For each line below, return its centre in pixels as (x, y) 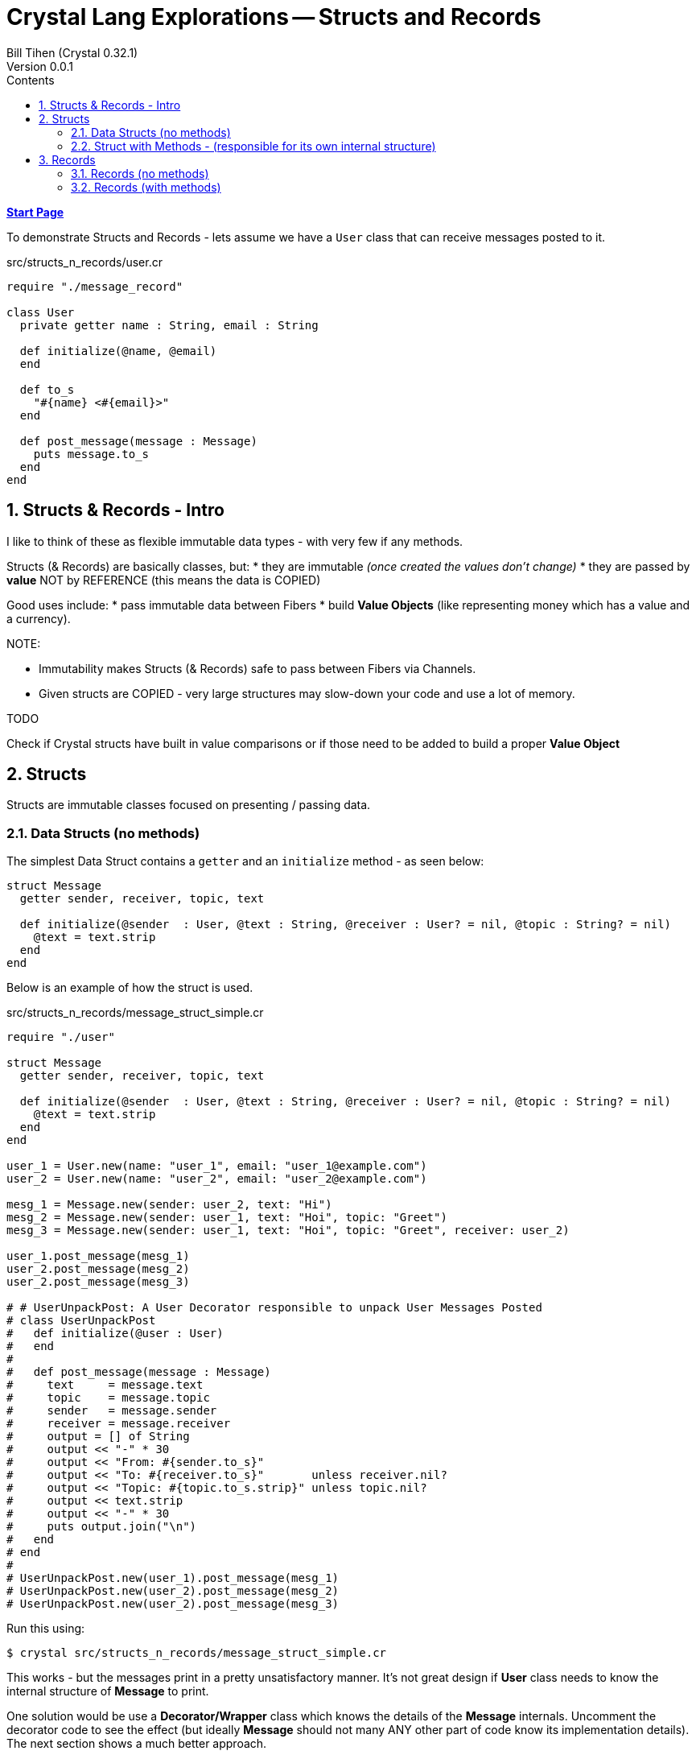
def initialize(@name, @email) (118, 351)
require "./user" (61, 1037)
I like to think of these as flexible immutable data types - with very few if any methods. (235, 541)
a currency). (39, 618)
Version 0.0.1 (40, 66)
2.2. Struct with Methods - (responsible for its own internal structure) (253, 146)
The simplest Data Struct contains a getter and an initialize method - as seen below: (245, 861)
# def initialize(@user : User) (115, 1334)
